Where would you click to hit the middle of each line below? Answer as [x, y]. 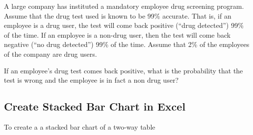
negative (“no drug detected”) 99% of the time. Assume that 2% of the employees [127, 44]
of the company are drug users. [51, 54]
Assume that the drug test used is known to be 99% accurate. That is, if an [118, 15]
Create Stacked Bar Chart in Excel [95, 106]
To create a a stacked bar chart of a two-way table [80, 126]
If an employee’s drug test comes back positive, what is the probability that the [124, 70]
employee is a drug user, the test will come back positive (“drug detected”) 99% [124, 25]
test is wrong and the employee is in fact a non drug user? [91, 80]
